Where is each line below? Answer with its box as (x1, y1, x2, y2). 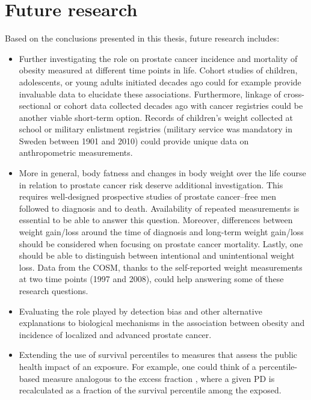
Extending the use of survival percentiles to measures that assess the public (19, 348, 297, 361)
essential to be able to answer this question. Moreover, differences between (19, 214, 293, 226)
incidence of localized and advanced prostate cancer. (19, 328, 212, 340)
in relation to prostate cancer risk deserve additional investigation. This (19, 178, 283, 191)
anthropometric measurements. (19, 146, 133, 159)
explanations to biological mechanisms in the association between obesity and (19, 316, 305, 329)
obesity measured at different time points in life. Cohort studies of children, (19, 64, 298, 76)
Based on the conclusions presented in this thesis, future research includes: (5, 32, 280, 45)
